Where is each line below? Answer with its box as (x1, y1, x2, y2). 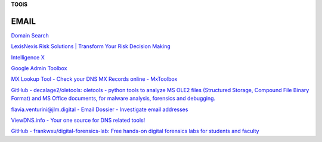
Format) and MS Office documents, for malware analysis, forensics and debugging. (11, 95, 216, 102)
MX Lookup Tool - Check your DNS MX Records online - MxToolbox (11, 75, 178, 83)
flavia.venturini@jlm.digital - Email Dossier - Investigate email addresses (11, 106, 188, 113)
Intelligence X (11, 53, 45, 61)
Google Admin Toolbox (11, 65, 67, 72)
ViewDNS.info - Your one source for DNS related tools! (11, 116, 145, 124)
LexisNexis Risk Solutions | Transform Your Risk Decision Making (11, 43, 171, 50)
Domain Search (11, 31, 49, 39)
